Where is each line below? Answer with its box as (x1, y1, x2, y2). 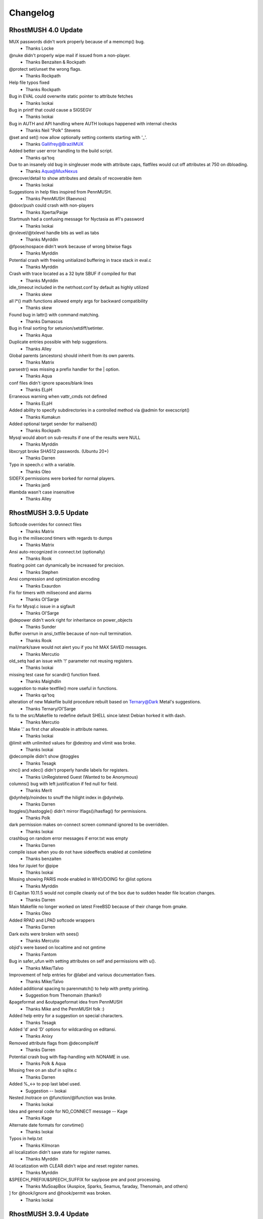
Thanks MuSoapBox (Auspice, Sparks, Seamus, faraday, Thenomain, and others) (25, 1183, 188, 1189)
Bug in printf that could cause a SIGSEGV (9, 107, 92, 113)
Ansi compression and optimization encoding (9, 576, 100, 582)
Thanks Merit (25, 787, 52, 793)
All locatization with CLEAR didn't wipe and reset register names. (9, 1163, 139, 1169)
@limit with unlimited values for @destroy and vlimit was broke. (9, 740, 136, 746)
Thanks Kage (25, 1115, 52, 1121)
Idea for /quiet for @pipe (9, 863, 58, 868)
